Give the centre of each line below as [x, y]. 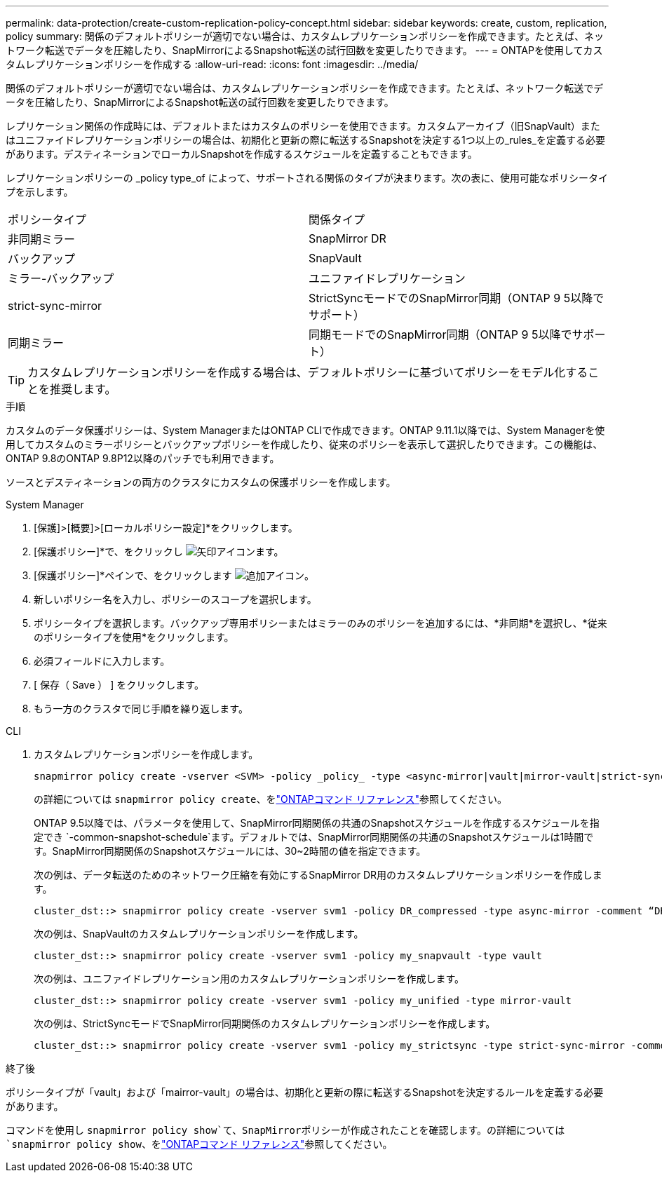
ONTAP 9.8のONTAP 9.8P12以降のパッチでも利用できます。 [143, 458]
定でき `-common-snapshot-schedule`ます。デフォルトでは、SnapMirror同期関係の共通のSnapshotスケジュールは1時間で [314, 837]
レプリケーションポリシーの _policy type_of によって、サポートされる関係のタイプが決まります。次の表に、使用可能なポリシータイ [307, 178]
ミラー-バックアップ [61, 278]
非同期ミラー [42, 239]
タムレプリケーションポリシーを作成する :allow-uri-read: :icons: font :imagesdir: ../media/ [212, 64]
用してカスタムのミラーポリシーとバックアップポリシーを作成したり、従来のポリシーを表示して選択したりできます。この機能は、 [304, 444]
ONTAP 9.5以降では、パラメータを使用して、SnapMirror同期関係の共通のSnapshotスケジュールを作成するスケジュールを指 [317, 823]
